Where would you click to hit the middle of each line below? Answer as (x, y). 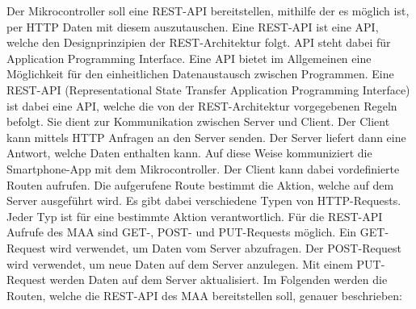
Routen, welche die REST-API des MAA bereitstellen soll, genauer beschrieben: (205, 295)
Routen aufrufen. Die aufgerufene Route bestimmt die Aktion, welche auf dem (200, 184)
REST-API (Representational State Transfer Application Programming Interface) (208, 89)
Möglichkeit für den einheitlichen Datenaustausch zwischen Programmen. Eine (200, 74)
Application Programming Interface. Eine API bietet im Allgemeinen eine (189, 58)
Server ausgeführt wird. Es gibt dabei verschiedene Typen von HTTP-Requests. (204, 200)
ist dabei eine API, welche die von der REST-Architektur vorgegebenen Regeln (202, 105)
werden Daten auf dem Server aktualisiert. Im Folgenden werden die (219, 280)
